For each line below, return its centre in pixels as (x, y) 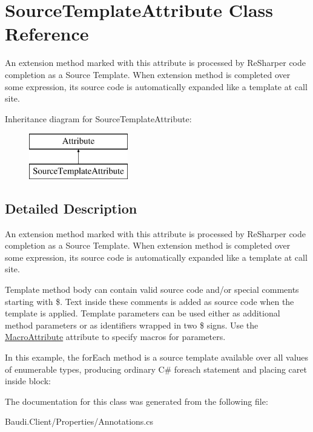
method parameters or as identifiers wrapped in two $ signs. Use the (132, 325)
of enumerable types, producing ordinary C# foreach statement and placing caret (156, 369)
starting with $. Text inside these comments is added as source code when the (150, 301)
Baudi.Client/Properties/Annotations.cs (79, 421)
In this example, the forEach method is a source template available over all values (157, 357)
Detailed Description (71, 208)
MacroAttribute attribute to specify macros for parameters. (115, 337)
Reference (47, 34)
